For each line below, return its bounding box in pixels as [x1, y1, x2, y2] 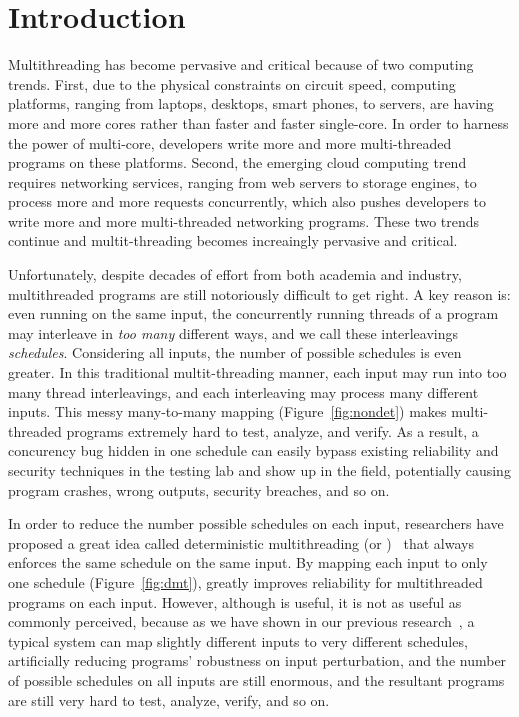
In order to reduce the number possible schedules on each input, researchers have [8, 513, 504, 534]
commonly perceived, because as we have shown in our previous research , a [8, 611, 475, 632]
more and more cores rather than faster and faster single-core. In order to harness [8, 112, 509, 133]
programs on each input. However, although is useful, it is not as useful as [8, 591, 462, 612]
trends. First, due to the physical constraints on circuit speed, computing [8, 73, 456, 94]
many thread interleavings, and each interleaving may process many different [8, 381, 479, 402]
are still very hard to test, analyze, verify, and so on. [8, 689, 330, 710]
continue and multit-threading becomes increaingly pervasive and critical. [8, 230, 458, 251]
